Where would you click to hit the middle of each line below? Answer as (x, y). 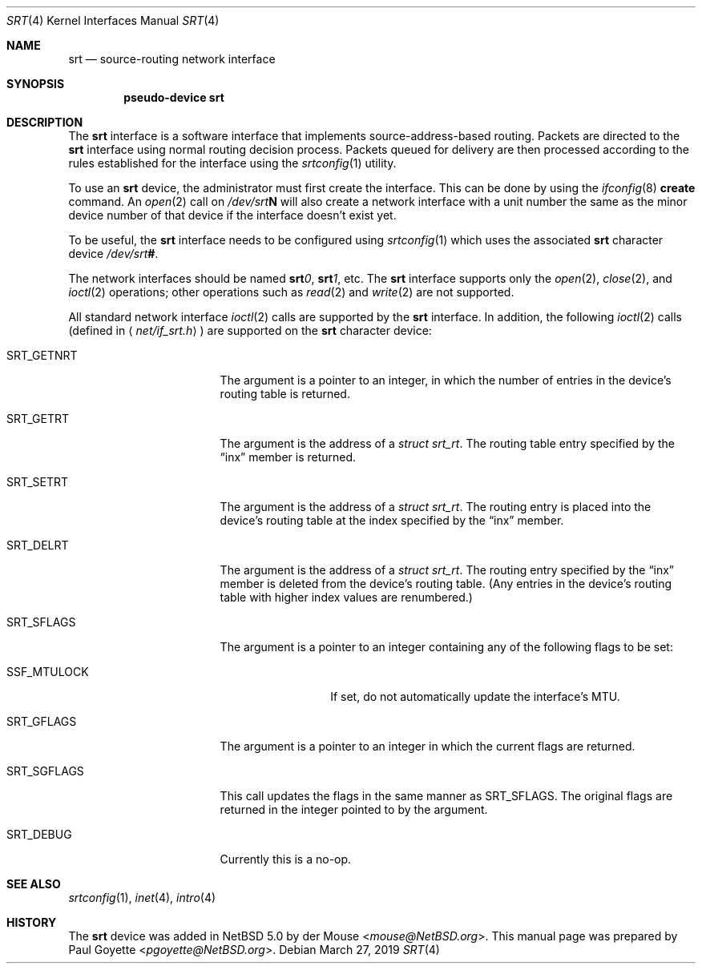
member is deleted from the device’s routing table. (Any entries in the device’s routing (446, 584)
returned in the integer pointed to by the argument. (354, 809)
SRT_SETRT (38, 482)
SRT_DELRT (38, 545)
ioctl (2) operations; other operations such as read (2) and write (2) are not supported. (291, 292)
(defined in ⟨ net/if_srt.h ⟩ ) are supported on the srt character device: (250, 330)
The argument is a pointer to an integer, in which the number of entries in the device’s (446, 380)
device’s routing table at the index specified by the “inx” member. (392, 520)
